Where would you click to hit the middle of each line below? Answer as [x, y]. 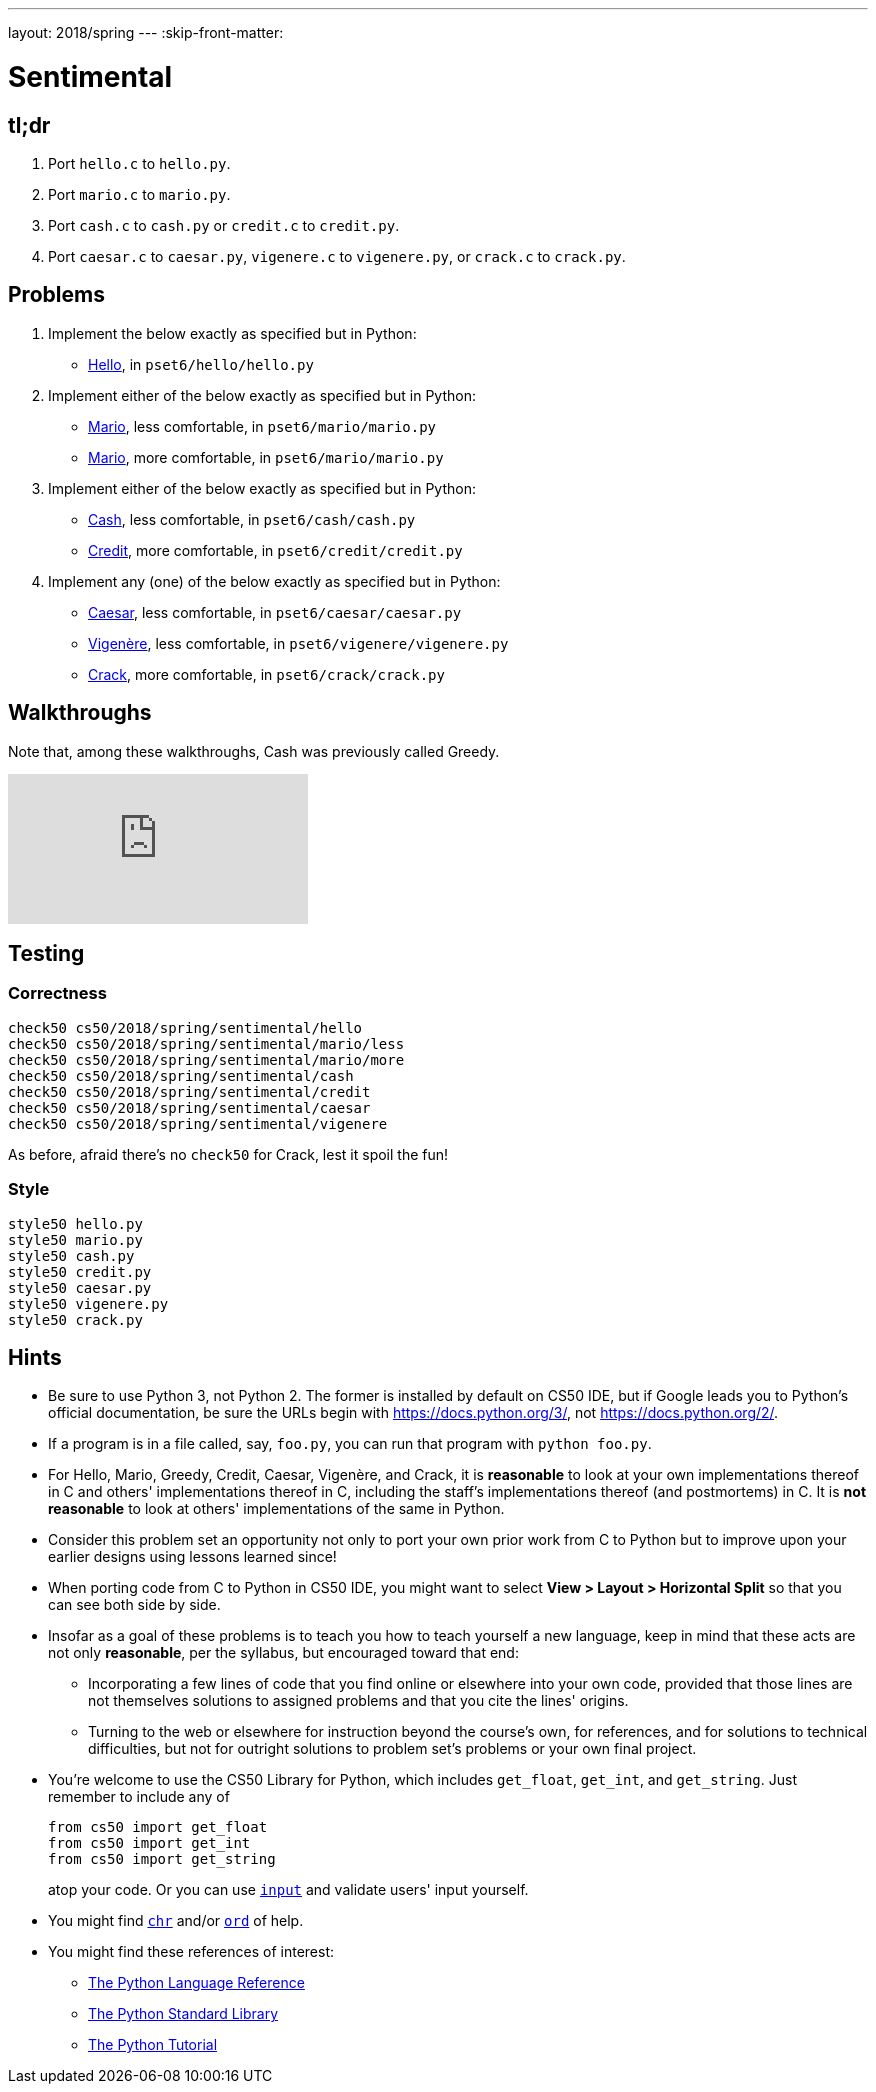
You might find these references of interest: [191, 1952]
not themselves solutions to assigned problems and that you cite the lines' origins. [358, 1701]
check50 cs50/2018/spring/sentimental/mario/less [206, 1043]
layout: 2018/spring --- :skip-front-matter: [146, 32]
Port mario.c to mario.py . [139, 194]
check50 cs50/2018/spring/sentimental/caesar [189, 1107]
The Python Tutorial [153, 2045]
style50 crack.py [75, 1319]
